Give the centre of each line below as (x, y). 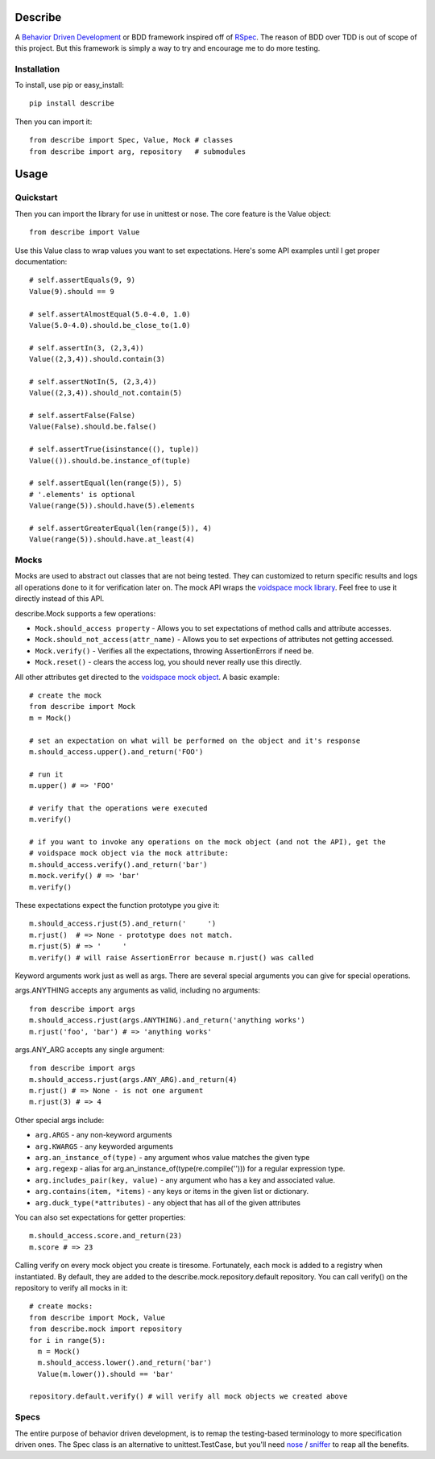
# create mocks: (61, 1306)
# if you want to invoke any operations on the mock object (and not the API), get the (208, 842)
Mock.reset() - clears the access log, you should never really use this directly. (168, 662)
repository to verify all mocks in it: (71, 1287)
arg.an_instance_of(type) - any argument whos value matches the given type (172, 1158)
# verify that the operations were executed (119, 808)
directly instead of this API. (60, 599)
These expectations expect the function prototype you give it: (117, 905)
